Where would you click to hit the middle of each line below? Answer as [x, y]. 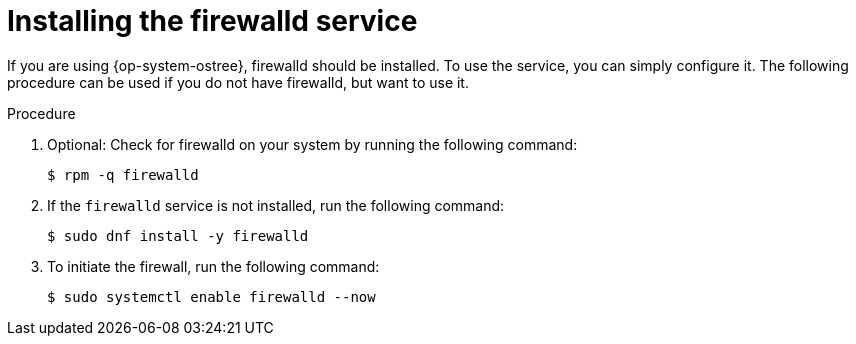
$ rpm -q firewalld [123, 174]
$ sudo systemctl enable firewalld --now [211, 296]
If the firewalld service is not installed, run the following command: [276, 205]
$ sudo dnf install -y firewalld [178, 235]
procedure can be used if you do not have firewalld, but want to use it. [238, 82]
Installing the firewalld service [212, 21]
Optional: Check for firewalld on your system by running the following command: [312, 144]
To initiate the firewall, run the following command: [213, 266]
